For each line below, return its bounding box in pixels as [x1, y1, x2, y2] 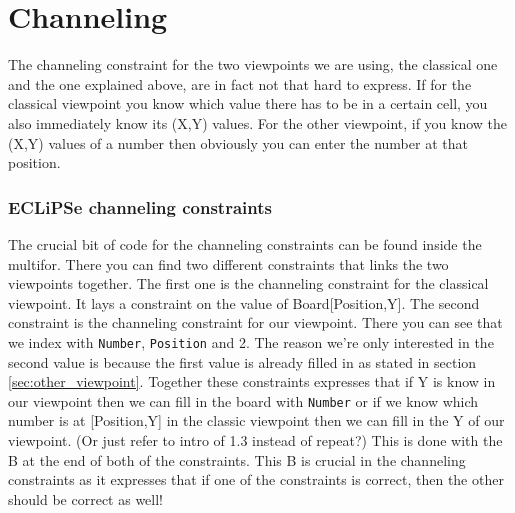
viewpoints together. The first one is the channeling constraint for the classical [8, 273, 489, 294]
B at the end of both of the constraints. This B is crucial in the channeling [8, 449, 466, 470]
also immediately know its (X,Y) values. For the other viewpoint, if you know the [8, 112, 508, 133]
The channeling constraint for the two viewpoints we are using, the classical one [8, 54, 498, 75]
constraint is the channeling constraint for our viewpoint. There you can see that [8, 312, 503, 333]
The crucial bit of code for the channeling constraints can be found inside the [8, 233, 482, 254]
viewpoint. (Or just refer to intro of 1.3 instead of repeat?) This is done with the [8, 429, 503, 450]
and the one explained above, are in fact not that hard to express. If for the [8, 73, 472, 94]
